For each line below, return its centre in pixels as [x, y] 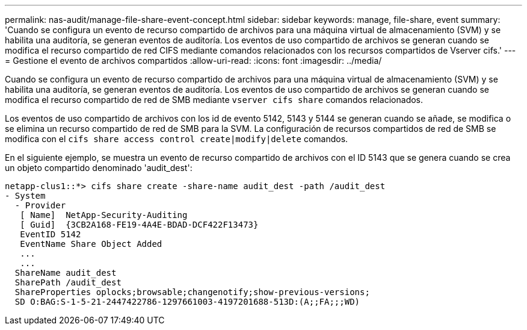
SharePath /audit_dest [68, 282]
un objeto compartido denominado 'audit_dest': [99, 168]
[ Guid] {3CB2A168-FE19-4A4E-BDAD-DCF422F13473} [139, 225]
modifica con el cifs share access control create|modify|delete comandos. [177, 139]
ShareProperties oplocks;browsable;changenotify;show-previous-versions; [192, 292]
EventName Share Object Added [91, 244]
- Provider [40, 205]
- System [25, 196]
